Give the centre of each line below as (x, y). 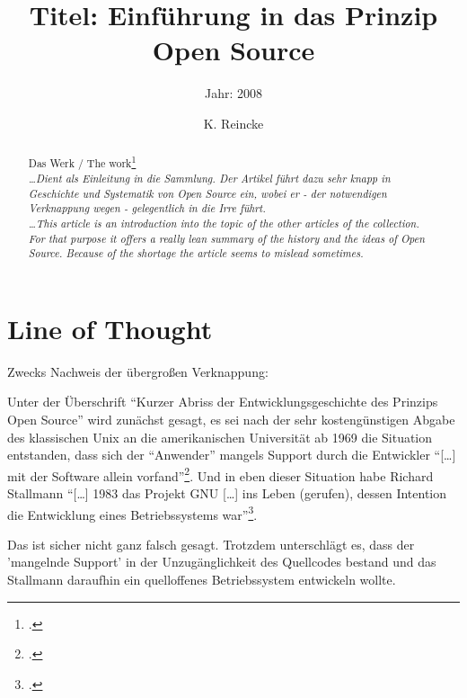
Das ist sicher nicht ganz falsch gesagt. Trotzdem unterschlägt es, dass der (211, 544)
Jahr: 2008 (233, 93)
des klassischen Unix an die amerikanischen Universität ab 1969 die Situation (220, 437)
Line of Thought (110, 328)
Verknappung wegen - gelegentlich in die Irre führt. (147, 208)
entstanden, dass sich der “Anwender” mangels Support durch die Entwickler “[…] (232, 455)
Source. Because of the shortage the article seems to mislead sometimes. (196, 253)
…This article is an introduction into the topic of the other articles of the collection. (224, 223)
